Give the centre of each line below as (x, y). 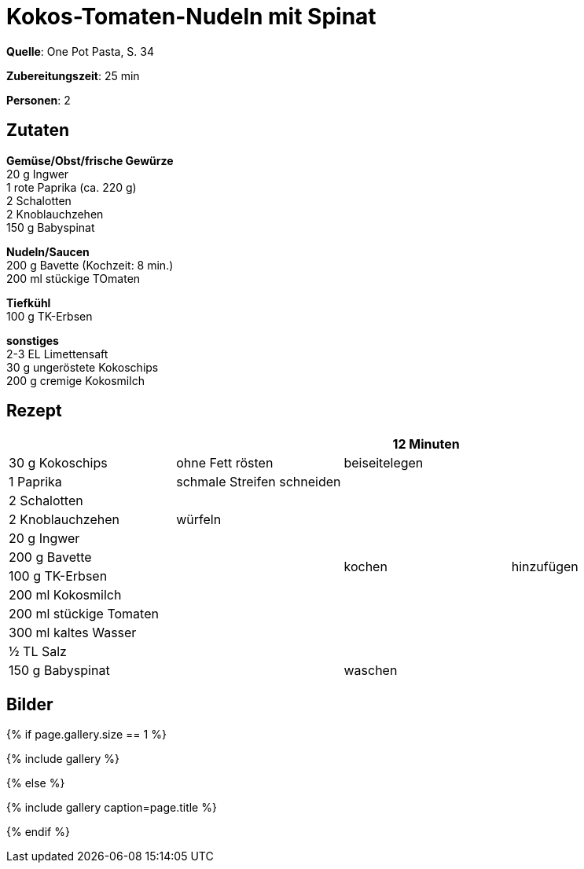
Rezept (34, 411)
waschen (371, 671)
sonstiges (33, 340)
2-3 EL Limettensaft (57, 354)
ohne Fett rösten (225, 463)
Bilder (30, 704)
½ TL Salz (38, 652)
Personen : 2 (39, 100)
